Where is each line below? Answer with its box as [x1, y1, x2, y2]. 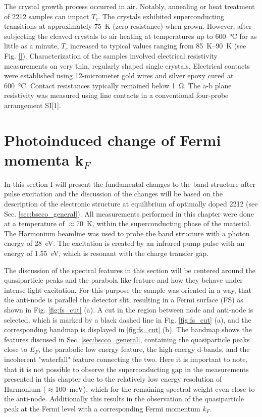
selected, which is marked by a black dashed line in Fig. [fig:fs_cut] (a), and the [4, 314, 251, 325]
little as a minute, [4, 40, 59, 51]
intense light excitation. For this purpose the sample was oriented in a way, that [4, 284, 251, 295]
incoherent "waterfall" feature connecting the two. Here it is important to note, [4, 353, 248, 364]
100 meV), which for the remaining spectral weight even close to [55, 383, 255, 394]
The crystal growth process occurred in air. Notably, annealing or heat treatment [4, 1, 255, 11]
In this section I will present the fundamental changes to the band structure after [4, 178, 255, 189]
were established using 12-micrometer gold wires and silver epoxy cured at [4, 70, 234, 81]
